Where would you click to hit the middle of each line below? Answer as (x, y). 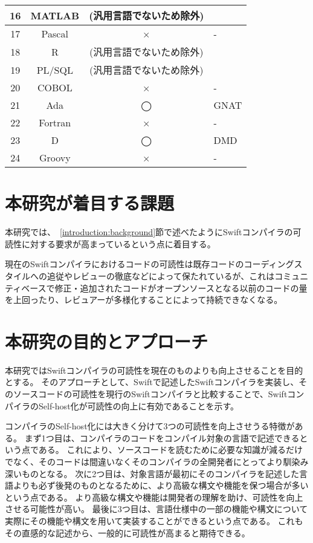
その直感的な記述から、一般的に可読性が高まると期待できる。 (127, 532)
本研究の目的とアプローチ (107, 341)
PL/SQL (55, 70)
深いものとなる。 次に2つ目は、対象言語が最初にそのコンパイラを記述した (152, 473)
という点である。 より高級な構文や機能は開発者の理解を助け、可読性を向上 (154, 497)
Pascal (55, 34)
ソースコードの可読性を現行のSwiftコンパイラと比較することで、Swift (150, 394)
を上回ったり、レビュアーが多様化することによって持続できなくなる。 (144, 300)
